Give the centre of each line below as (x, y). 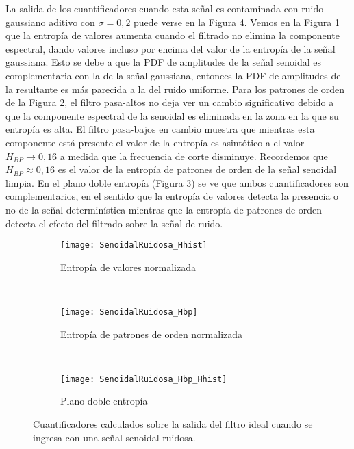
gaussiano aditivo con (50, 22)
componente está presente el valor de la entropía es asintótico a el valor (155, 142)
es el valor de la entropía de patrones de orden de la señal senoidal (197, 169)
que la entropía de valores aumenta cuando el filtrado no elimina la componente (173, 35)
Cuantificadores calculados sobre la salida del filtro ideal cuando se (173, 424)
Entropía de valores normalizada (128, 267)
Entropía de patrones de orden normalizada (152, 334)
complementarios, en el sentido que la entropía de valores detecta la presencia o (172, 196)
